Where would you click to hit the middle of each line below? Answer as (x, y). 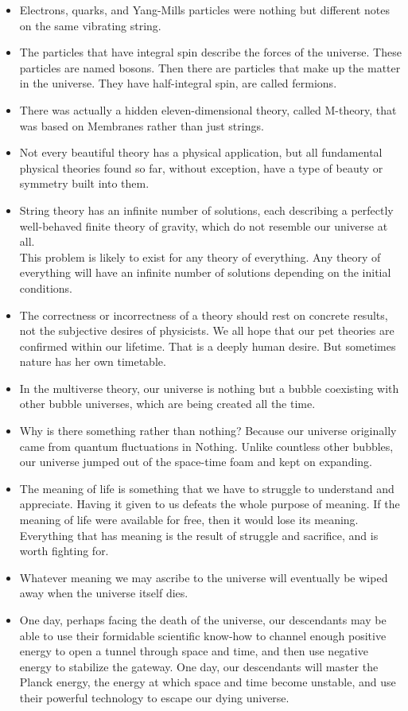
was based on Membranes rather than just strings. (142, 125)
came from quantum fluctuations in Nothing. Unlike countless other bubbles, (206, 446)
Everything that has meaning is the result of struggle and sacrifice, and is (199, 535)
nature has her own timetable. (93, 361)
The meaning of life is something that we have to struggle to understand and (207, 488)
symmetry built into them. (84, 183)
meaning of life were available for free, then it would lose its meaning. (189, 520)
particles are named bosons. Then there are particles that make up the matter (210, 67)
